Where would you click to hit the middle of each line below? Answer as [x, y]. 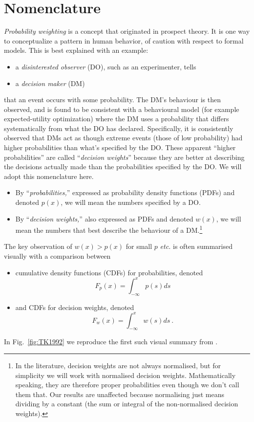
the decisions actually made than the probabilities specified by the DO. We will [123, 167]
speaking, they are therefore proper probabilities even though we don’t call [127, 385]
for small [139, 246]
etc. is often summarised [196, 246]
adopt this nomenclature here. [49, 176]
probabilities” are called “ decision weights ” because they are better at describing [124, 157]
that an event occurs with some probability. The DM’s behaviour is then [112, 100]
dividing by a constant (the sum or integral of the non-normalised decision [127, 404]
